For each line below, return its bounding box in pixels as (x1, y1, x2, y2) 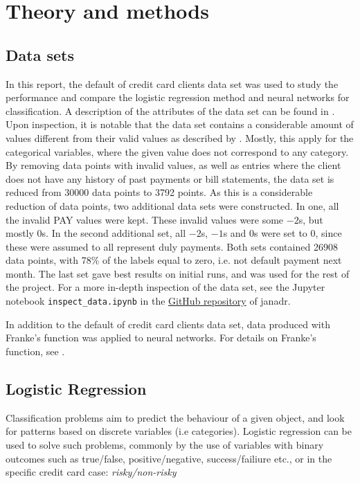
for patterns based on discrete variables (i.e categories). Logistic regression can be (6, 424, 352, 438)
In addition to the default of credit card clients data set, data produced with (6, 316, 330, 331)
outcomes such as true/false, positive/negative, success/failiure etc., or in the (6, 451, 332, 465)
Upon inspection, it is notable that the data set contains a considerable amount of (6, 117, 354, 132)
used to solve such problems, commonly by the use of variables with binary (6, 437, 324, 451)
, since (315, 226, 342, 240)
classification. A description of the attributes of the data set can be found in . (6, 103, 335, 118)
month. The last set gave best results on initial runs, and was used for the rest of (6, 266, 350, 280)
